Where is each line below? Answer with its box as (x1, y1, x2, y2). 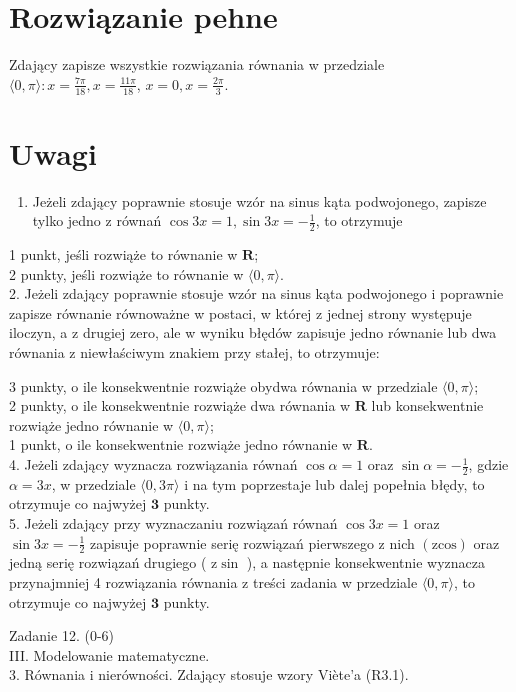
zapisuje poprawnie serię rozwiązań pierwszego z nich (90, 532, 415, 553)
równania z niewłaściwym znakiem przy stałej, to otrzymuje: (9, 342, 380, 363)
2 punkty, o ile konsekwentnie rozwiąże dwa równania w (9, 395, 351, 416)
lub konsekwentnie (371, 395, 484, 416)
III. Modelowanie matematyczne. (9, 644, 210, 665)
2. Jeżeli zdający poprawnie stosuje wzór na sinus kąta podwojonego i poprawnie (9, 283, 504, 304)
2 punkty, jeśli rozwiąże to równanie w (9, 263, 244, 284)
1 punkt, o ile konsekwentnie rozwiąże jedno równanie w (9, 434, 353, 455)
